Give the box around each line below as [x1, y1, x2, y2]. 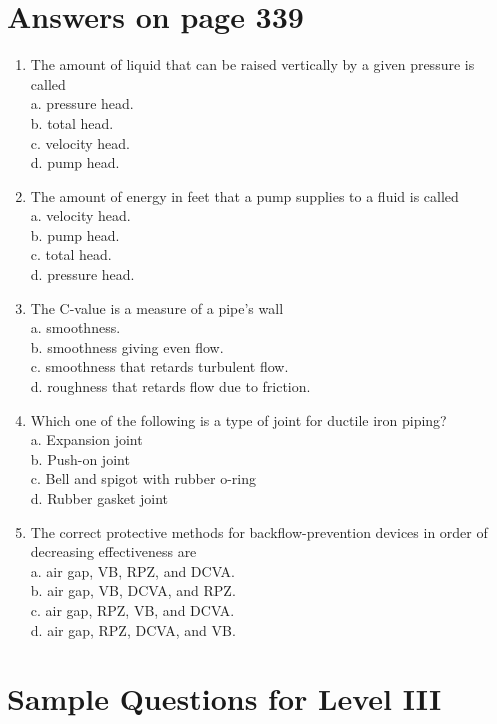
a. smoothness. [30, 317, 121, 338]
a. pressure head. [30, 93, 134, 114]
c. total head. [30, 244, 112, 265]
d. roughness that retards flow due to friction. [30, 376, 311, 397]
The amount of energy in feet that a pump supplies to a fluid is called [30, 185, 459, 206]
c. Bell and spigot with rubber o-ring [30, 468, 256, 489]
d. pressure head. [30, 264, 135, 285]
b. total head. [30, 112, 114, 133]
